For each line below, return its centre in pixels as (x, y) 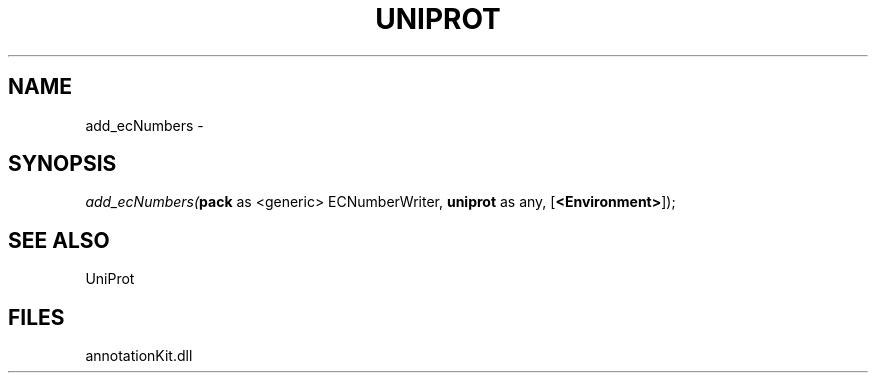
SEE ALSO (59, 240)
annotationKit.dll (139, 356)
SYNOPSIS (62, 164)
